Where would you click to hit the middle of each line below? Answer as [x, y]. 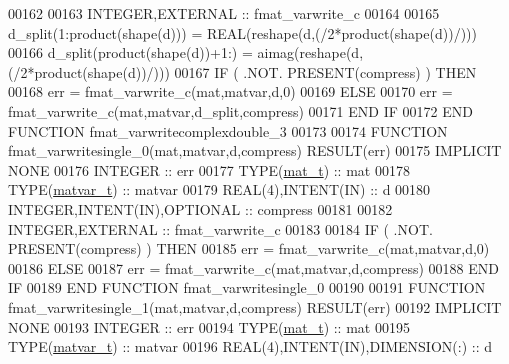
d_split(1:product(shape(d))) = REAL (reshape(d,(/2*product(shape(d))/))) [242, 32]
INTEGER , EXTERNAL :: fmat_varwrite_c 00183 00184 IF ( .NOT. [220, 228]
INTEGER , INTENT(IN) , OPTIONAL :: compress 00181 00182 [200, 208]
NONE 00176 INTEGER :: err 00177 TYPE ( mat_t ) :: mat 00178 [209, 169]
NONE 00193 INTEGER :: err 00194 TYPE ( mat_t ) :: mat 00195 [209, 326]
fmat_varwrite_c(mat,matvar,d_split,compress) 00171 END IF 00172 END [240, 110]
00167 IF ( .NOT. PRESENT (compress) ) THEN [325, 71]
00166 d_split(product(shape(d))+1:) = [130, 52]
